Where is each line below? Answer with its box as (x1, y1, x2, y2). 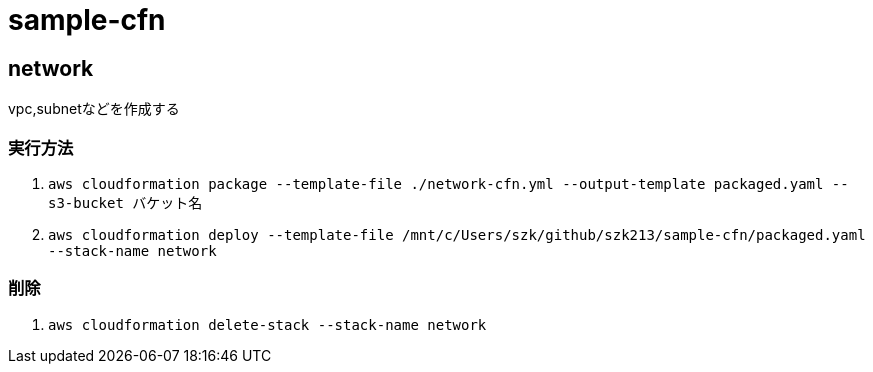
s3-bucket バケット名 (48, 194, 203, 211)
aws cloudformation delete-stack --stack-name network (48, 316, 487, 333)
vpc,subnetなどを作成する (8, 100, 180, 118)
